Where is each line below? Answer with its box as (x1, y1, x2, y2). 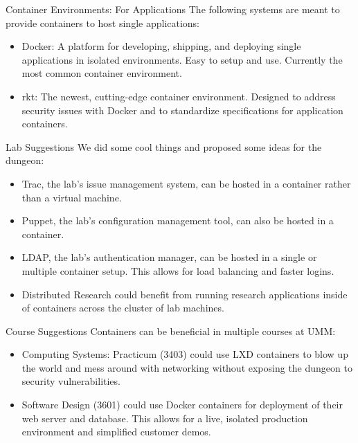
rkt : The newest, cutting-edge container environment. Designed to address (21, 89, 336, 103)
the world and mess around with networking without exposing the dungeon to (21, 360, 352, 374)
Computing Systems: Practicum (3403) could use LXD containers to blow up (21, 347, 348, 361)
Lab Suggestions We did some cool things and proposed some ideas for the (6, 139, 322, 154)
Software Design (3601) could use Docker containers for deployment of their (21, 397, 343, 412)
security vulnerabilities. (21, 374, 120, 388)
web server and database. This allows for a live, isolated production (21, 410, 308, 425)
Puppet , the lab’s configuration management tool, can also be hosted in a (21, 213, 334, 228)
